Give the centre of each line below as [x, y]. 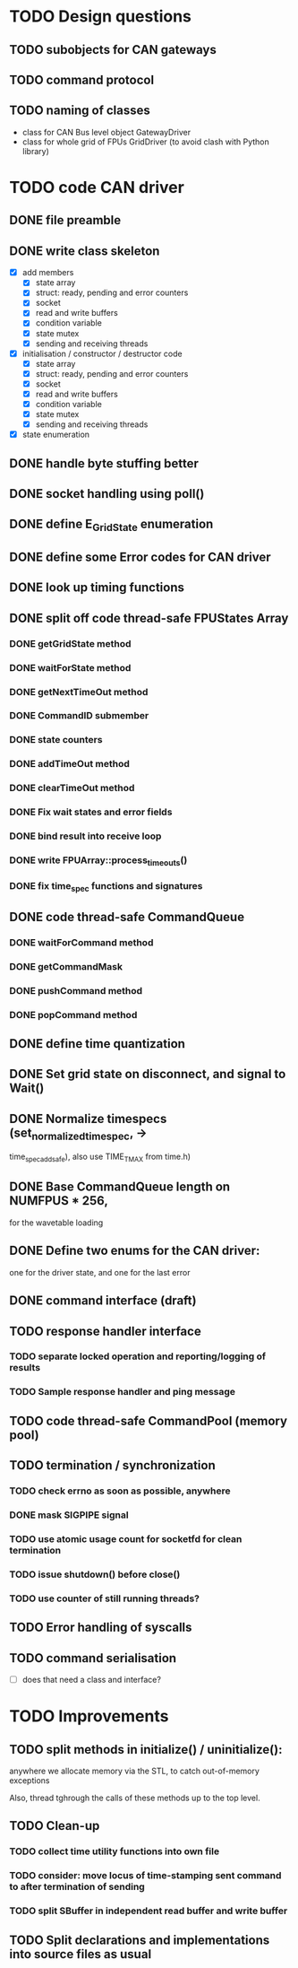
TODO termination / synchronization [113, 1465]
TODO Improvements [89, 1716]
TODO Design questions [101, 17]
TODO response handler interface [105, 1331]
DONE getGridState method [70, 643]
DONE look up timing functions [97, 588]
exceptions [30, 1781]
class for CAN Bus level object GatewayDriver [106, 132]
